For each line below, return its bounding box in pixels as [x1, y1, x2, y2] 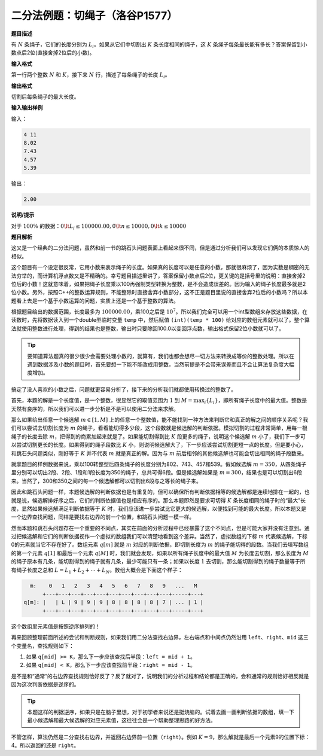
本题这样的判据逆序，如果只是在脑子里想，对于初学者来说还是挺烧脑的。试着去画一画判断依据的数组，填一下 [27, 708, 294, 715]
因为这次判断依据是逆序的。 [11, 681, 80, 688]
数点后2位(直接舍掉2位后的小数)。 [11, 49, 95, 56]
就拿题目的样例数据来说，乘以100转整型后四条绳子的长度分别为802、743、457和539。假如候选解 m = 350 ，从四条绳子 [11, 461, 307, 468]
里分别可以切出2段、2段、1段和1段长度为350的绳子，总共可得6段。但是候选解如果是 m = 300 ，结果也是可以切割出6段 [11, 469, 302, 476]
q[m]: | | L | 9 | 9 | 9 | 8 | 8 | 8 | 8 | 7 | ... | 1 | [23, 599, 204, 606]
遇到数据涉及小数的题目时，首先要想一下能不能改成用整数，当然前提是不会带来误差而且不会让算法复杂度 [27, 361, 284, 368]
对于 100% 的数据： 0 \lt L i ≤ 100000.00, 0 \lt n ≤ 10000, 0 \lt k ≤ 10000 [11, 222, 187, 231]
